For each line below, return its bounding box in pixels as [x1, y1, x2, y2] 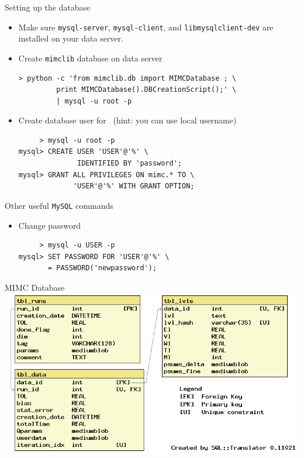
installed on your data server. [18, 32, 123, 44]
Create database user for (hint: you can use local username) [18, 114, 237, 126]
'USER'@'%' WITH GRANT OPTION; [72, 182, 195, 191]
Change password [18, 219, 81, 231]
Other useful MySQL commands [5, 199, 113, 211]
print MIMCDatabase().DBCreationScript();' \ [56, 85, 237, 94]
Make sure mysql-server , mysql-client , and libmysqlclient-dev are [18, 20, 274, 33]
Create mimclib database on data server [18, 51, 163, 64]
